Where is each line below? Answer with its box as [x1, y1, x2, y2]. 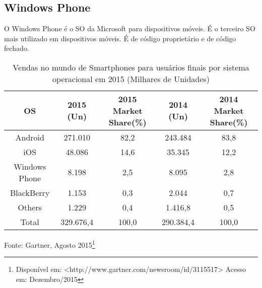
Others [18, 201, 42, 213]
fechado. [4, 43, 29, 53]
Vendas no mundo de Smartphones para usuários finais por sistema [13, 61, 249, 73]
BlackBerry [10, 186, 50, 198]
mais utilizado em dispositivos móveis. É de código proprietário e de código [4, 33, 236, 43]
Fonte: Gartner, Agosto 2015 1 [4, 238, 95, 250]
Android [15, 131, 44, 143]
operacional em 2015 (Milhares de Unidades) [52, 73, 210, 85]
